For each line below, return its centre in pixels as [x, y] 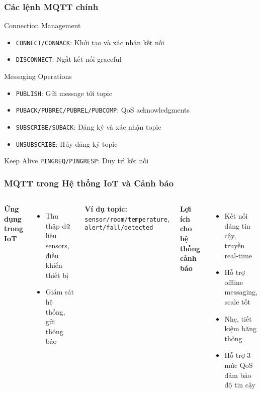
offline [234, 282]
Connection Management [42, 25]
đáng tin [237, 225]
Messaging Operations [38, 76]
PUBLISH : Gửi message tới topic [64, 93]
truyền [235, 245]
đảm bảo [238, 375]
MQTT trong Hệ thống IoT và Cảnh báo [89, 183]
